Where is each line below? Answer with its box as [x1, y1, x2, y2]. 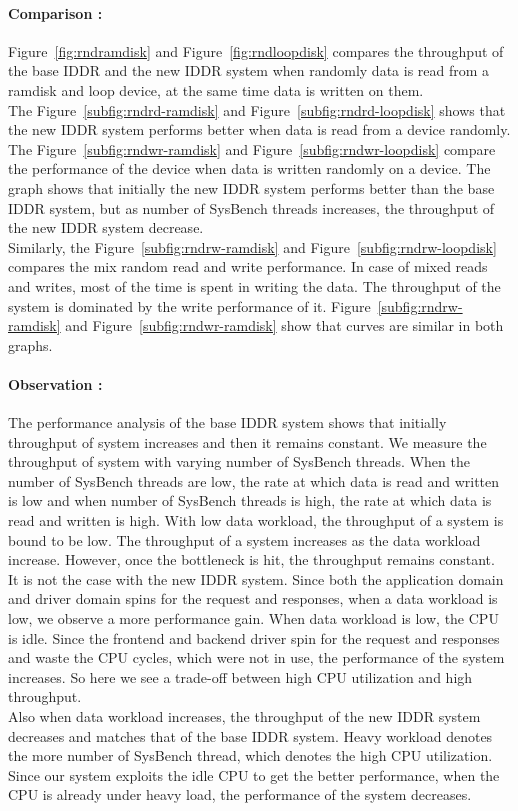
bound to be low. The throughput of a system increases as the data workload [8, 529, 481, 550]
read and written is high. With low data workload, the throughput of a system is [8, 510, 504, 531]
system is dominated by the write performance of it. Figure [8, 295, 371, 316]
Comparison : [8, 2, 103, 23]
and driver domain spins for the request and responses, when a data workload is [8, 588, 498, 609]
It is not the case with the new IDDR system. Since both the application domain [8, 568, 504, 589]
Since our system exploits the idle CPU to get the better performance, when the [8, 764, 500, 785]
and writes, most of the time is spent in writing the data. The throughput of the [8, 275, 501, 296]
